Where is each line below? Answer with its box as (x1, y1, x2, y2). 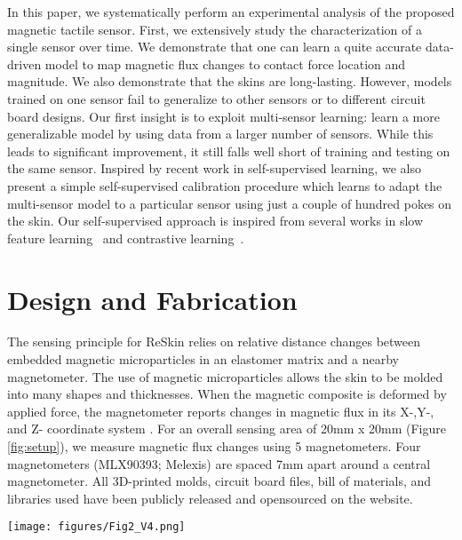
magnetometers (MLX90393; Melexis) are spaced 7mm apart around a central (7, 454, 431, 472)
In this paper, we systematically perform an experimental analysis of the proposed (7, 3, 455, 20)
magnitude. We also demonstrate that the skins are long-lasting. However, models (7, 72, 452, 91)
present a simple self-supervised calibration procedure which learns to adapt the (7, 176, 442, 195)
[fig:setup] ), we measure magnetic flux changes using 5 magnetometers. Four (7, 437, 421, 455)
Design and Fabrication (7, 281, 298, 317)
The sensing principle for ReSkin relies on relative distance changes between (7, 332, 421, 351)
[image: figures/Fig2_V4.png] (7, 520, 186, 534)
